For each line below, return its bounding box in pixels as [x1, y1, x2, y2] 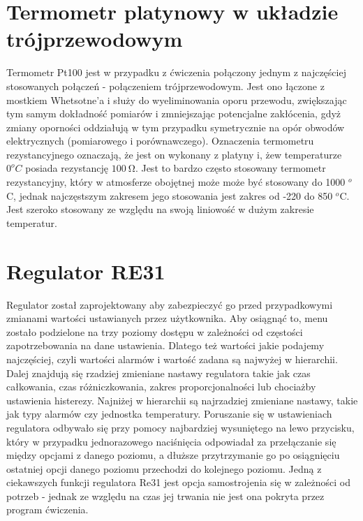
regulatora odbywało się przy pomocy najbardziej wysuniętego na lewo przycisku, [6, 420, 355, 434]
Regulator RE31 [6, 256, 165, 285]
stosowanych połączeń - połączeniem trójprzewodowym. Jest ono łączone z [6, 78, 325, 93]
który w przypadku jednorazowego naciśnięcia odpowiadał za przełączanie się [6, 434, 336, 448]
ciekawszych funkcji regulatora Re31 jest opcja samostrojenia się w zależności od [6, 475, 351, 490]
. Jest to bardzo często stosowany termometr [135, 161, 326, 175]
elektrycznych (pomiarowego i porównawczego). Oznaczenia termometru [6, 133, 314, 148]
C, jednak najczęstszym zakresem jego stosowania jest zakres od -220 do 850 [6, 188, 333, 203]
